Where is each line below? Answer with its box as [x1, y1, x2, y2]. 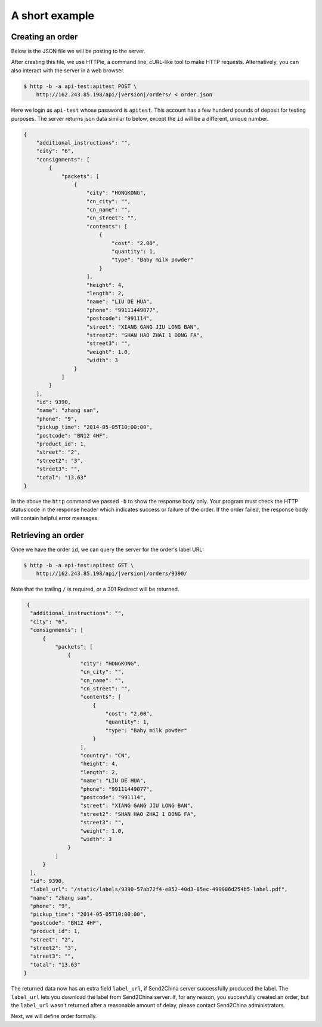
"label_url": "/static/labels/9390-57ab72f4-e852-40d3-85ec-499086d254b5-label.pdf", [30, 886, 288, 893]
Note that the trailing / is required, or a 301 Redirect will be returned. [11, 586, 179, 593]
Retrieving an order [11, 530, 85, 540]
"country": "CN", [80, 752, 131, 759]
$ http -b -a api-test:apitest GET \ [23, 562, 134, 568]
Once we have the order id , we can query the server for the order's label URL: [11, 546, 204, 553]
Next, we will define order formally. [11, 1013, 97, 1020]
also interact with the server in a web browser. [11, 66, 125, 74]
